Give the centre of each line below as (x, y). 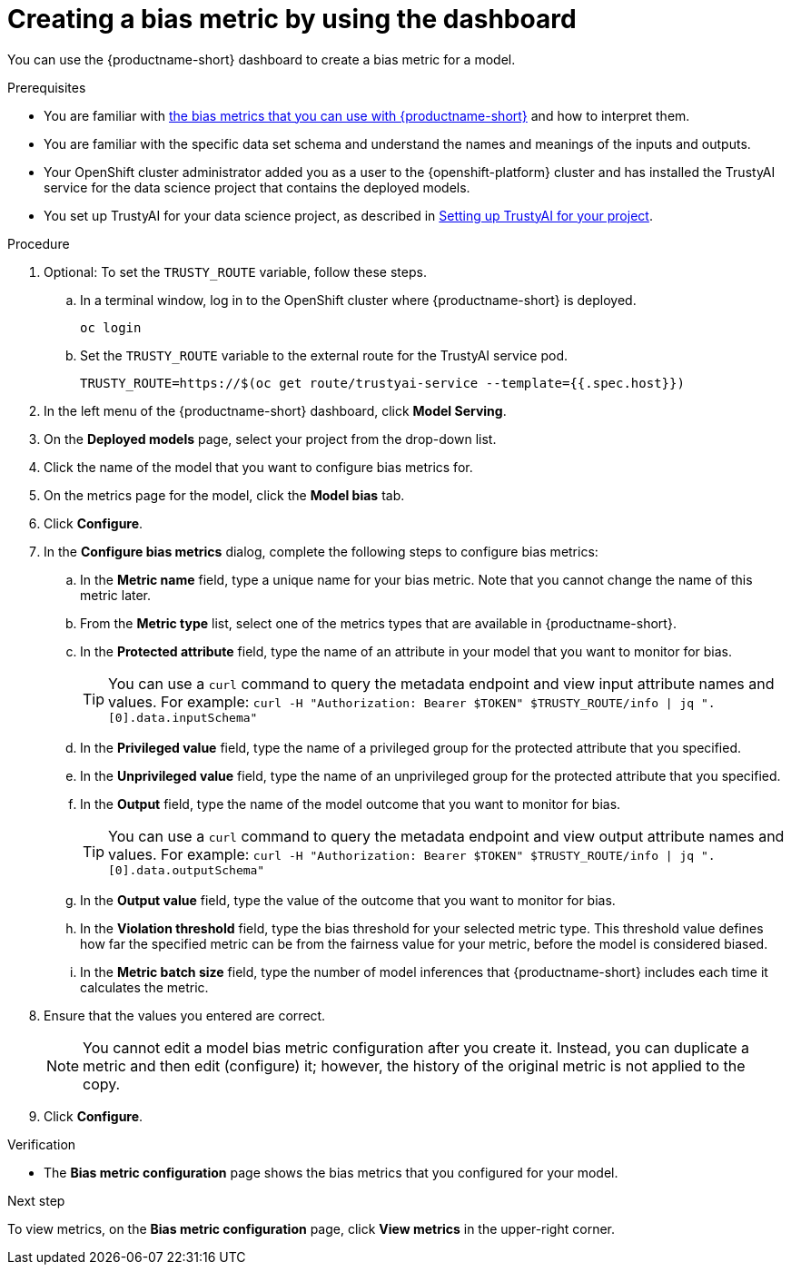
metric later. (116, 595)
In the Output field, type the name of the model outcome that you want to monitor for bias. (351, 804)
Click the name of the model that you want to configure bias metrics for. (258, 467)
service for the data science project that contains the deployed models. (257, 187)
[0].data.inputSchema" (183, 717)
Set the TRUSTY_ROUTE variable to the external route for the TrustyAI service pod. (324, 355)
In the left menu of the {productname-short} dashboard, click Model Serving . (275, 410)
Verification (42, 1144)
